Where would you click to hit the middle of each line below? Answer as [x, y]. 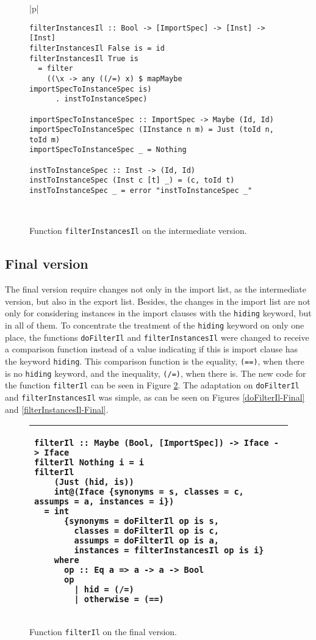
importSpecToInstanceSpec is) [91, 89]
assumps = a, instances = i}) [104, 502]
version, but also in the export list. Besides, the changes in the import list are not [158, 301]
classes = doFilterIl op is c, [146, 531]
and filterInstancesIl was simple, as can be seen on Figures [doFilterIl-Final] [155, 397]
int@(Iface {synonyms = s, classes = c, [149, 492]
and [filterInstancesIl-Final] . [57, 409]
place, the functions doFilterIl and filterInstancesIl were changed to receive [157, 337]
